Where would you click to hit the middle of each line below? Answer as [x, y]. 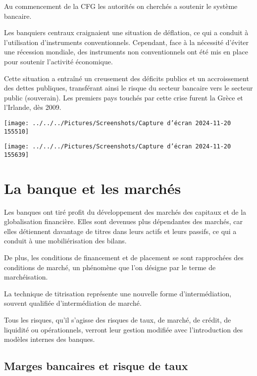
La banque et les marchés [93, 188]
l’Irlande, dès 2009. [33, 107]
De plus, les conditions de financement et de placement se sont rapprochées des [124, 258]
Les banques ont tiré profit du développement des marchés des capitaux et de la [125, 211]
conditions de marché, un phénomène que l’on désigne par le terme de [110, 267]
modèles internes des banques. [50, 339]
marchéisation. [26, 277]
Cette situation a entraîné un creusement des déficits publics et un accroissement [127, 78]
